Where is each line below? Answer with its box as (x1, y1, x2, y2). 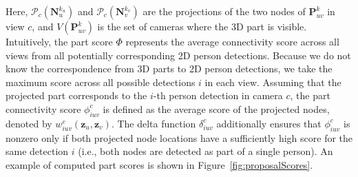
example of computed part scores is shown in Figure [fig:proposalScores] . (6, 157, 313, 171)
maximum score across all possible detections (6, 74, 196, 89)
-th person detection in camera (153, 88, 283, 103)
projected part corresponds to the (6, 88, 147, 103)
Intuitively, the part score (6, 34, 113, 48)
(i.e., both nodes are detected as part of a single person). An (78, 144, 333, 158)
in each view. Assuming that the (204, 74, 341, 89)
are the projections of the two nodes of (143, 4, 306, 18)
